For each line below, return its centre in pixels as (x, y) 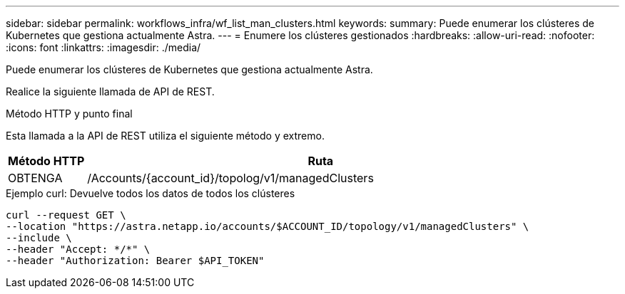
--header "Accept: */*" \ (78, 249)
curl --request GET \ (66, 215)
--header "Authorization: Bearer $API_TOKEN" (135, 261)
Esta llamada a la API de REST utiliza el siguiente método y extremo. (165, 136)
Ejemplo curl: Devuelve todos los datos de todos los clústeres (151, 193)
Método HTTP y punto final (69, 114)
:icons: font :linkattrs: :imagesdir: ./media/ (103, 47)
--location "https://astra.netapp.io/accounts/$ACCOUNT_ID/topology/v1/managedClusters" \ (268, 226)
